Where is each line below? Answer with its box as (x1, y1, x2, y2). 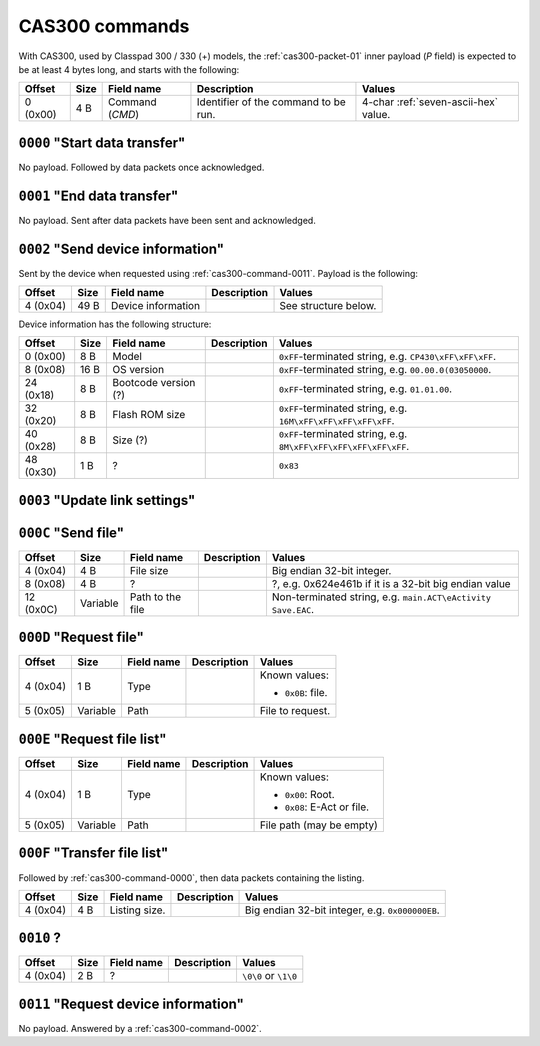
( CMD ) (108, 108, 140, 122)
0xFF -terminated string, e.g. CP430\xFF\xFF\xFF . (278, 350, 497, 364)
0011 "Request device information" (18, 995, 245, 1012)
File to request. (259, 704, 331, 718)
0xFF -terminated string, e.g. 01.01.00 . (278, 382, 453, 396)
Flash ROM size (111, 408, 186, 422)
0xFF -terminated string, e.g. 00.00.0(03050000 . (278, 363, 492, 377)
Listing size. (109, 903, 166, 917)
